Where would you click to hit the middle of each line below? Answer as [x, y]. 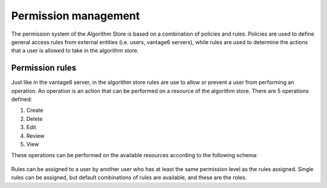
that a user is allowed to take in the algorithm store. [75, 51]
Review [35, 135]
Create [35, 110]
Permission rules [44, 68]
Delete [35, 118]
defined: [22, 99]
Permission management [76, 16]
